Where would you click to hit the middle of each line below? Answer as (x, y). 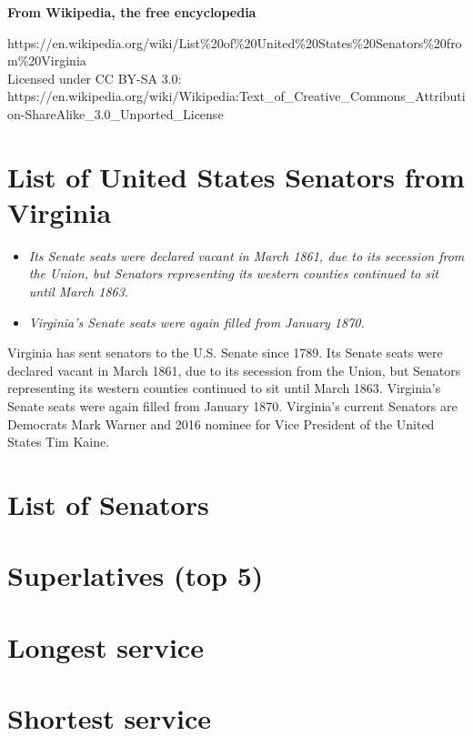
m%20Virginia (47, 60)
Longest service (106, 646)
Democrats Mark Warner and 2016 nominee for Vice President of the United (221, 423)
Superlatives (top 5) (136, 575)
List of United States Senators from (236, 176)
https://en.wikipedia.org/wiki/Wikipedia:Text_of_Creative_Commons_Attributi (236, 96)
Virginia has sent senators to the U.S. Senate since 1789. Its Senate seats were (225, 353)
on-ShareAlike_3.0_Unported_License (116, 113)
